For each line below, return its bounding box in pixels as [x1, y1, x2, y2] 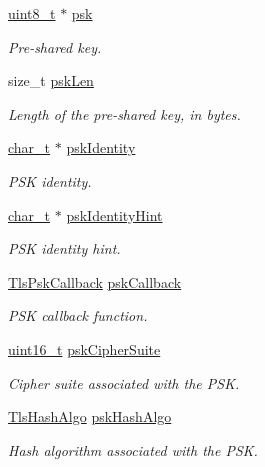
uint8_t [8, 3, 56, 23]
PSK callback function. [8, 305, 148, 326]
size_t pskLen [8, 70, 94, 91]
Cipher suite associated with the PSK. [8, 372, 240, 393]
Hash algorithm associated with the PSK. [8, 439, 258, 460]
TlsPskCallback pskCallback [8, 271, 182, 292]
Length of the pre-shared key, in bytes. [8, 103, 241, 124]
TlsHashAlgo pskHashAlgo [8, 406, 172, 427]
